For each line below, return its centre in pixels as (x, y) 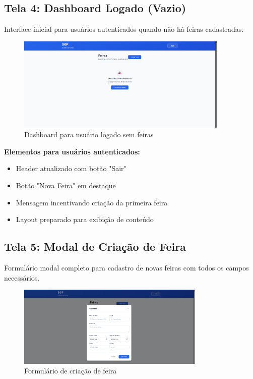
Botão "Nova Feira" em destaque (66, 185)
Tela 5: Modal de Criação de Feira (95, 247)
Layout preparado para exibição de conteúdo (85, 219)
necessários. (22, 277)
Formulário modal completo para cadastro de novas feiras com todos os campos (126, 267)
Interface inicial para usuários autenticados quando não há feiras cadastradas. (124, 29)
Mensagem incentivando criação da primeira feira (92, 202)
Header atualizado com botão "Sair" (71, 168)
